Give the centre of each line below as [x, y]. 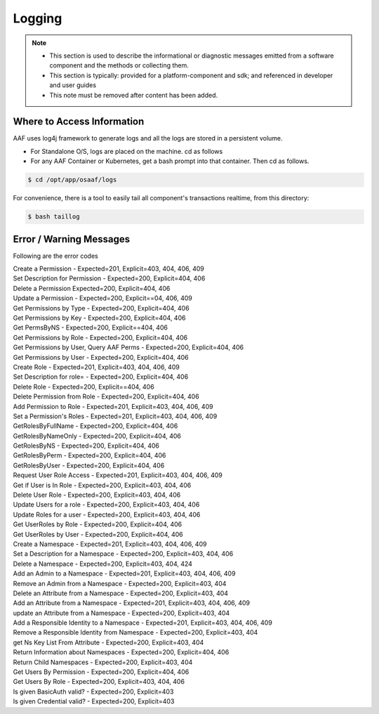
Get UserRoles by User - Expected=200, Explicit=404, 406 [98, 534]
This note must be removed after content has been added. [133, 95]
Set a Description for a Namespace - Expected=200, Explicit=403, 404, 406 [123, 554]
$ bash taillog [54, 217]
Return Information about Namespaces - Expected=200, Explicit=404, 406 [121, 652]
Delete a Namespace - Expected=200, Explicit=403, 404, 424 [103, 564]
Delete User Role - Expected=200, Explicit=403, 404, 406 [97, 495]
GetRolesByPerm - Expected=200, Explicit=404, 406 [89, 455]
